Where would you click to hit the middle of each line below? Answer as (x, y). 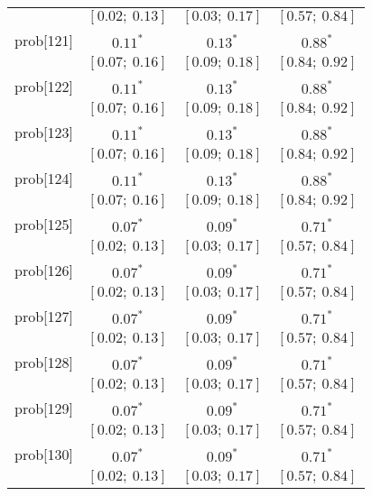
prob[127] (44, 316)
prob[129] (44, 408)
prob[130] (44, 454)
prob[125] (44, 224)
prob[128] (44, 362)
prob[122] (44, 86)
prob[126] (44, 270)
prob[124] (44, 178)
